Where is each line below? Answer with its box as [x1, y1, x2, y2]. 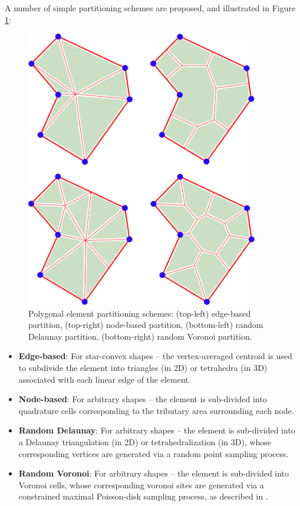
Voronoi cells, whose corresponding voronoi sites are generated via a [18, 478, 264, 491]
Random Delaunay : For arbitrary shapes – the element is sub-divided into [18, 424, 295, 436]
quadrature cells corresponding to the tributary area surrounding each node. [18, 404, 294, 416]
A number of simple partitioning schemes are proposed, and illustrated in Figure [5, 2, 296, 14]
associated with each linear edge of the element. [18, 373, 191, 385]
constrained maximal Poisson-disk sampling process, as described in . [18, 490, 268, 502]
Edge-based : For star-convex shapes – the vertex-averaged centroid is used [18, 350, 292, 362]
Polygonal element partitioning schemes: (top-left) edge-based [28, 307, 251, 319]
